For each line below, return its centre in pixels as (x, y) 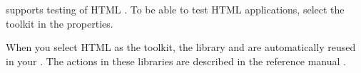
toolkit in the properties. (60, 23)
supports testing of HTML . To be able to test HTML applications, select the (175, 9)
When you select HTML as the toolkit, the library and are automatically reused (181, 47)
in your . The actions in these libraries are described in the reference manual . (176, 61)
